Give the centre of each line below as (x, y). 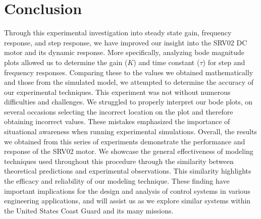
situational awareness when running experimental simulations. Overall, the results (130, 131)
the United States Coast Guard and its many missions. (89, 210)
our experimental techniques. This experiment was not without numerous (117, 92)
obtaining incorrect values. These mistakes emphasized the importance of (117, 121)
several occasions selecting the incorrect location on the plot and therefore (119, 111)
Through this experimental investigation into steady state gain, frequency (118, 33)
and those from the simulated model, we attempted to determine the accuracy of (129, 82)
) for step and (224, 62)
